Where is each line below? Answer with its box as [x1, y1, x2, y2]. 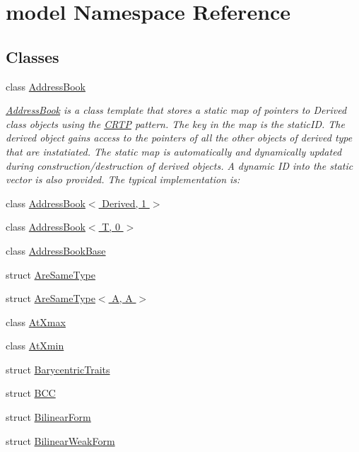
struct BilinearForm [6, 410, 91, 424]
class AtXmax [6, 314, 66, 329]
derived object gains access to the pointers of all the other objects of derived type [6, 130, 353, 145]
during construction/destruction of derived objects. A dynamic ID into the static [6, 158, 353, 173]
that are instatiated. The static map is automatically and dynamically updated [6, 144, 342, 158]
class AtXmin [6, 338, 64, 353]
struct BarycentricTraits [6, 361, 110, 376]
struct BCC [6, 386, 56, 400]
